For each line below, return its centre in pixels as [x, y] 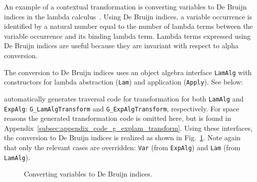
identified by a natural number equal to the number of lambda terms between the [128, 26]
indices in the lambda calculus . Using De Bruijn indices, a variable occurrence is [128, 16]
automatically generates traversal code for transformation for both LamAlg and [124, 98]
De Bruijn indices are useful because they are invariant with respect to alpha [121, 45]
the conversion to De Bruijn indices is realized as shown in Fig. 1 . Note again [123, 137]
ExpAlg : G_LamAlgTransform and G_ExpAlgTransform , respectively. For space [122, 108]
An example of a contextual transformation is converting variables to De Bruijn [126, 6]
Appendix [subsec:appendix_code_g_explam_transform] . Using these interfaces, [128, 128]
